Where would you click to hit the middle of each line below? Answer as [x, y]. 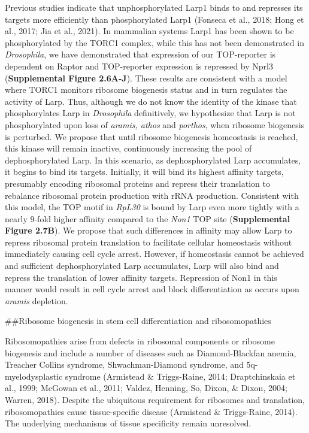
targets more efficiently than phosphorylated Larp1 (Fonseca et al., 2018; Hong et [154, 19]
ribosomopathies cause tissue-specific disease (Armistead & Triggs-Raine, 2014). [151, 411]
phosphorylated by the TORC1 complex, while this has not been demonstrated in [154, 42]
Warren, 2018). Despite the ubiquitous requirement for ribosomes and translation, [155, 399]
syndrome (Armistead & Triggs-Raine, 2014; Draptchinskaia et [180, 376]
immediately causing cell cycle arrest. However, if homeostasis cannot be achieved [154, 254]
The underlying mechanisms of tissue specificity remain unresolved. [128, 423]
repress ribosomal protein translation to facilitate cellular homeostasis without [149, 242]
